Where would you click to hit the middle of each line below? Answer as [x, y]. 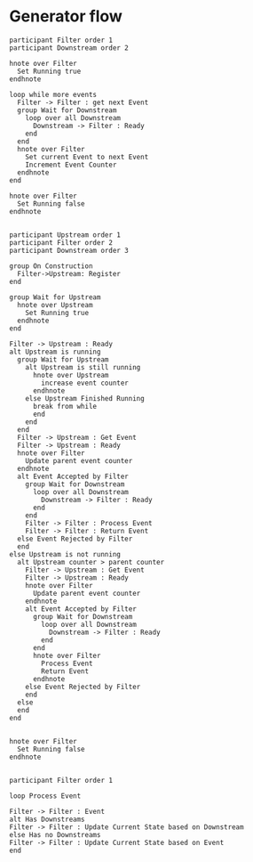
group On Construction [51, 266]
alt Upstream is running [55, 352]
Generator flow [66, 16]
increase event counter [85, 383]
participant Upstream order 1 [65, 235]
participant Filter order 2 [61, 242]
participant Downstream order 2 [69, 48]
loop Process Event [45, 796]
